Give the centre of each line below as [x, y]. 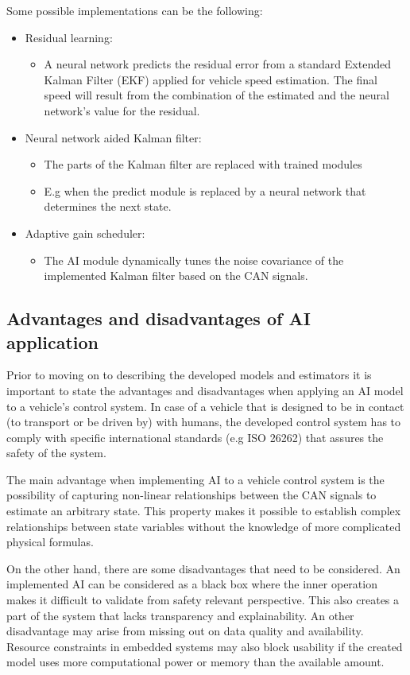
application [53, 341]
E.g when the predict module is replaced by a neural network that [205, 190]
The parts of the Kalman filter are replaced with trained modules [203, 164]
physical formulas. [50, 542]
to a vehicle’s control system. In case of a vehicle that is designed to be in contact [205, 406]
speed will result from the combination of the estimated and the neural [217, 95]
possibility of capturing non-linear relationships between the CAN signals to [191, 495]
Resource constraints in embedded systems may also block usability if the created [205, 646]
